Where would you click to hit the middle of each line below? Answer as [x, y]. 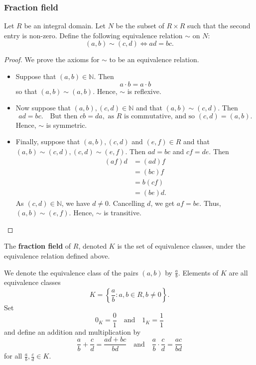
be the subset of [140, 26]
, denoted [93, 246]
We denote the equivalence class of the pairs [71, 272]
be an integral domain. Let [65, 26]
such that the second [219, 26]
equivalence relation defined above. [57, 256]
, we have [76, 203]
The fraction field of [38, 246]
